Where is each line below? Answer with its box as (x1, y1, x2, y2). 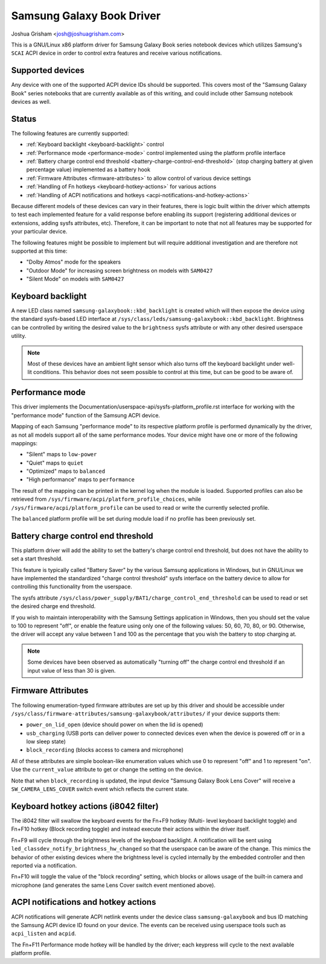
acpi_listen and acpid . (11, 930, 77, 937)
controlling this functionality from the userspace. (11, 583, 132, 591)
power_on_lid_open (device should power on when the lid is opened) (26, 721, 203, 728)
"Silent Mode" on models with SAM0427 (26, 275, 124, 283)
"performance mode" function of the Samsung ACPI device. (11, 411, 160, 419)
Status (11, 113, 37, 124)
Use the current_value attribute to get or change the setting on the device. (11, 766, 203, 773)
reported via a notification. (11, 861, 77, 869)
